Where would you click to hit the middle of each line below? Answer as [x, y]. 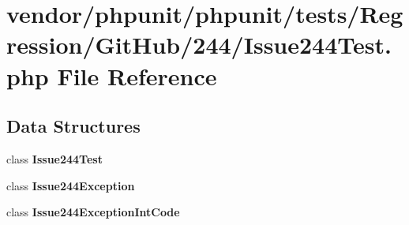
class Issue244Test [54, 158]
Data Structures [73, 126]
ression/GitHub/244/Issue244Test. [199, 45]
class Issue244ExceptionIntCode [93, 212]
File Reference [137, 75]
